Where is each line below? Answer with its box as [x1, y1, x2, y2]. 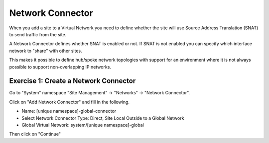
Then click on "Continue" [9, 131, 61, 137]
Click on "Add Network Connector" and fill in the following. [9, 99, 130, 105]
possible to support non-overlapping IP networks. [9, 64, 112, 70]
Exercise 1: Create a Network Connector [9, 77, 136, 85]
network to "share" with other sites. [9, 48, 82, 54]
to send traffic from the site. [9, 31, 67, 37]
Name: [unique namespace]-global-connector [21, 108, 117, 114]
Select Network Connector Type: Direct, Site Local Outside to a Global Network [21, 115, 184, 121]
